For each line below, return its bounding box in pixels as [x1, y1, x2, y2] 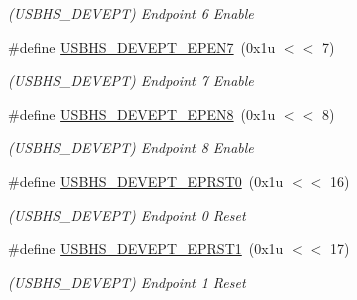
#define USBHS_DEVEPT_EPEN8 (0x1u [8, 103, 276, 124]
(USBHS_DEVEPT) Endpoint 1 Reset [8, 271, 246, 292]
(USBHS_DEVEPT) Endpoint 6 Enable [8, 3, 254, 23]
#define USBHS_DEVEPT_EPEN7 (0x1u [8, 36, 276, 57]
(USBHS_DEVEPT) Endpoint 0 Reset [8, 204, 246, 225]
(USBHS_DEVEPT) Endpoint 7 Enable [8, 70, 254, 91]
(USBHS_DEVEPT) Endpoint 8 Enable [8, 137, 254, 158]
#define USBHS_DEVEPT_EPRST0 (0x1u [8, 170, 284, 191]
